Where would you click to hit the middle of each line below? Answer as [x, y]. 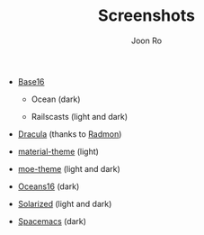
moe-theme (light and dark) [69, 168]
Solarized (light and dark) [65, 203]
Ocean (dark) [56, 99]
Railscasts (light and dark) [80, 116]
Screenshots [146, 16]
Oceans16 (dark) [49, 186]
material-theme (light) [58, 151]
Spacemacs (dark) [52, 221]
